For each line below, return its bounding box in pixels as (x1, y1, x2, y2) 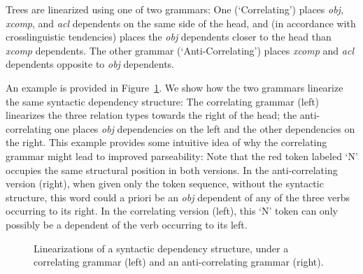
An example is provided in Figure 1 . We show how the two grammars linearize (6, 80, 343, 94)
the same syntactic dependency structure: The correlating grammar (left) (6, 94, 320, 108)
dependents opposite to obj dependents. (6, 57, 174, 71)
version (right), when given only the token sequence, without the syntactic (6, 176, 324, 191)
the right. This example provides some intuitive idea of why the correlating (6, 135, 327, 150)
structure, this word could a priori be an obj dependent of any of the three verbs (6, 189, 350, 204)
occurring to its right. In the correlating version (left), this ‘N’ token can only (6, 203, 338, 218)
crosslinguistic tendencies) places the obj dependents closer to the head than (6, 29, 332, 44)
